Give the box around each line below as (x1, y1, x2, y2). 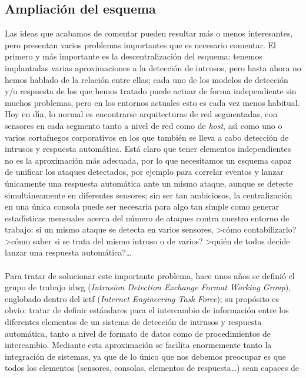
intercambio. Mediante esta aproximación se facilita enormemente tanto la (5, 339, 272, 351)
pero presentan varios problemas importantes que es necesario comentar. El (5, 38, 276, 51)
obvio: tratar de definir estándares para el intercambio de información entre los (5, 304, 289, 316)
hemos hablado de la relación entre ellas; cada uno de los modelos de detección (5, 73, 288, 85)
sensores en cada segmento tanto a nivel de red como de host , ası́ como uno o (5, 119, 282, 131)
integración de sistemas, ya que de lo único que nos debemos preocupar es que (5, 350, 287, 362)
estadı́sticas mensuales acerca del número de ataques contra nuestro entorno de (5, 211, 290, 224)
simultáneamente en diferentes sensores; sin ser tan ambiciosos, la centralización (5, 188, 292, 201)
